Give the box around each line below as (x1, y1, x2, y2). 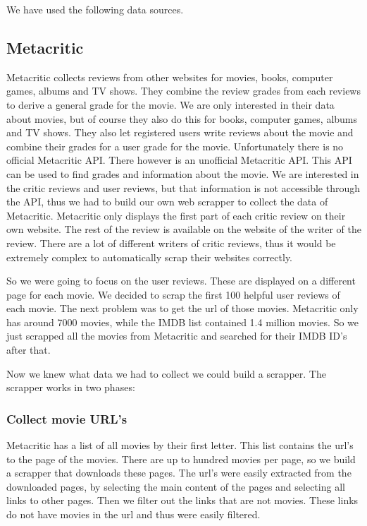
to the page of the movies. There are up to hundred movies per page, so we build (6, 451, 356, 466)
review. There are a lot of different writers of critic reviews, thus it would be (6, 235, 336, 250)
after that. (6, 342, 51, 357)
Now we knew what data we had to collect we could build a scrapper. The (6, 366, 326, 381)
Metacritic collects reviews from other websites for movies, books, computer (6, 69, 333, 84)
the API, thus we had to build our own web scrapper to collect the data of (6, 194, 328, 209)
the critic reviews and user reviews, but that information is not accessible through (6, 180, 360, 195)
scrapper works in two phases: (6, 380, 135, 395)
